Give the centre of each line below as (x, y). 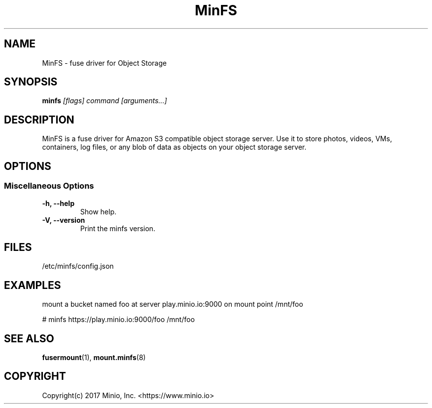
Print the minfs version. (118, 228)
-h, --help (58, 203)
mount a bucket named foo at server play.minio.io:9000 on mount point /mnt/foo (173, 304)
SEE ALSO (29, 338)
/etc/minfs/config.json (78, 266)
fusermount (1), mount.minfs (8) (94, 358)
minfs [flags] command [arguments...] (105, 101)
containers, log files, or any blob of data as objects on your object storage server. (174, 147)
